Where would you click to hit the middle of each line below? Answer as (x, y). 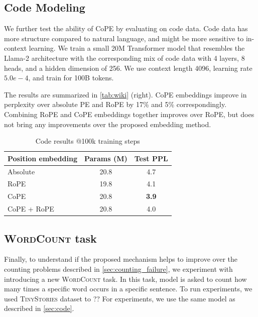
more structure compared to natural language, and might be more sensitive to (124, 38)
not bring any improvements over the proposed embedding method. (108, 124)
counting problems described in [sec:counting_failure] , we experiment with (118, 269)
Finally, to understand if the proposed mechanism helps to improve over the (121, 259)
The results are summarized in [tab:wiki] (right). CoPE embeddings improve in (125, 94)
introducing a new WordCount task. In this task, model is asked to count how (125, 279)
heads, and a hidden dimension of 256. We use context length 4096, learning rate (128, 68)
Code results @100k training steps (88, 141)
